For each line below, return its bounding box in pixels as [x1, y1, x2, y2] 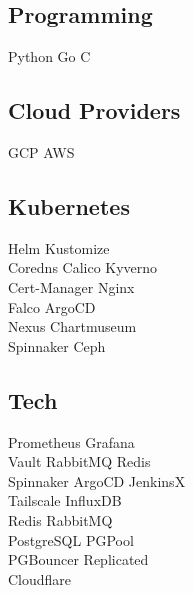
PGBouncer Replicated [8, 549, 149, 570]
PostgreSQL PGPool [8, 529, 134, 550]
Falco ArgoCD [8, 296, 96, 317]
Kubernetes [8, 190, 130, 221]
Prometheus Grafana [8, 431, 135, 452]
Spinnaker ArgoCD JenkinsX [8, 470, 186, 491]
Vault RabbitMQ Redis [8, 451, 151, 472]
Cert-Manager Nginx [8, 276, 135, 297]
